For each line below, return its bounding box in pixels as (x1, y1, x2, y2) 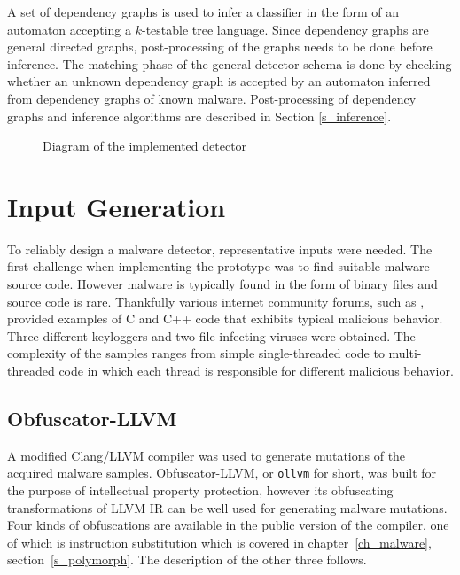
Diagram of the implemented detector (43, 136, 247, 155)
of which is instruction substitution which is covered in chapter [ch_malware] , (7, 532, 432, 551)
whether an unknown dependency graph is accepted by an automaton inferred (7, 72, 431, 90)
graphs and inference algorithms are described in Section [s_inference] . (7, 106, 392, 125)
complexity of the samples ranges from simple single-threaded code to (7, 344, 385, 362)
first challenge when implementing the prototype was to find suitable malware (7, 257, 430, 276)
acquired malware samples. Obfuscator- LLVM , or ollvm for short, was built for (7, 463, 437, 482)
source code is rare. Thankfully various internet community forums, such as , (7, 291, 425, 310)
